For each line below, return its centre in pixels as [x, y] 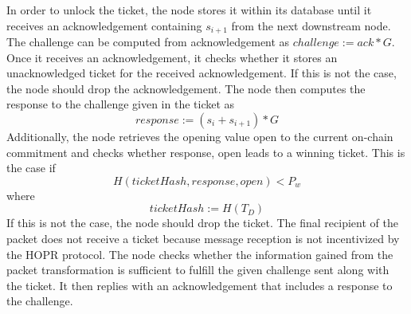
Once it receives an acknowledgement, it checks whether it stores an [172, 57]
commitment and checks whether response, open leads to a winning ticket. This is [206, 152]
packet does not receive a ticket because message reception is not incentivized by [203, 238]
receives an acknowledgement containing [104, 25]
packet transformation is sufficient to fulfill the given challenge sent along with [198, 270]
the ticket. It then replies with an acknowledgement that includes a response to [200, 285]
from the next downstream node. [311, 25]
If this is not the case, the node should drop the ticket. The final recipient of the [202, 223]
